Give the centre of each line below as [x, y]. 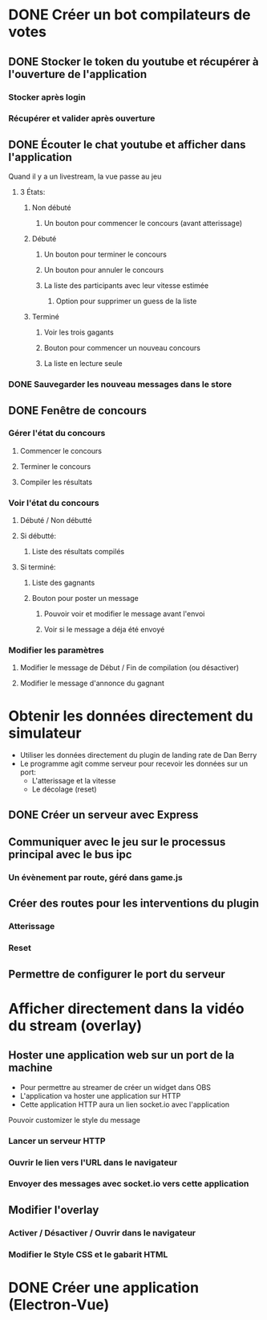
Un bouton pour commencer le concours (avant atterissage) [143, 224]
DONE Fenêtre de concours [77, 411]
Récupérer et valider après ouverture [82, 118]
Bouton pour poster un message [85, 598]
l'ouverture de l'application [77, 74]
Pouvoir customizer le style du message [74, 1120]
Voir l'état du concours [54, 503]
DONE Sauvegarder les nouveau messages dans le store [120, 384]
